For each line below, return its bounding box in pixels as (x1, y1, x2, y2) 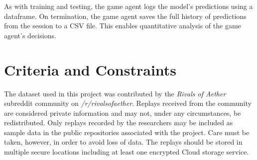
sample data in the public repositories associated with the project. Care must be (4, 127, 250, 137)
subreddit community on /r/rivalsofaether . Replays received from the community (4, 98, 252, 108)
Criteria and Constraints (4, 59, 177, 80)
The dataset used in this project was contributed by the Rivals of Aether (4, 88, 226, 98)
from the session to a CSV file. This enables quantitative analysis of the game (4, 20, 241, 31)
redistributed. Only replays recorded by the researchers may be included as (4, 117, 233, 128)
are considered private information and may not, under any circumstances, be (4, 107, 241, 118)
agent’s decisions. (4, 30, 56, 40)
